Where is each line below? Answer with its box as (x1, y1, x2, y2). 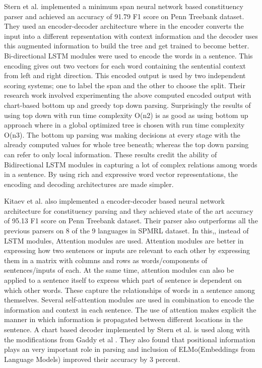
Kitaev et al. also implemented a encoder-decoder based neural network (4, 196, 225, 206)
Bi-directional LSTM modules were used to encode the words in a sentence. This (4, 50, 253, 60)
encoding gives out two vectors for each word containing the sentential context (4, 60, 246, 71)
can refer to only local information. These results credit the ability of (4, 149, 217, 159)
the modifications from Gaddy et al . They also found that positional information (4, 334, 255, 344)
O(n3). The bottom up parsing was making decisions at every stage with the (4, 129, 240, 140)
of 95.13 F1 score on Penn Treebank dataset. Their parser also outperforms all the (4, 215, 258, 226)
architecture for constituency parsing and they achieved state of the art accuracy (4, 205, 253, 216)
